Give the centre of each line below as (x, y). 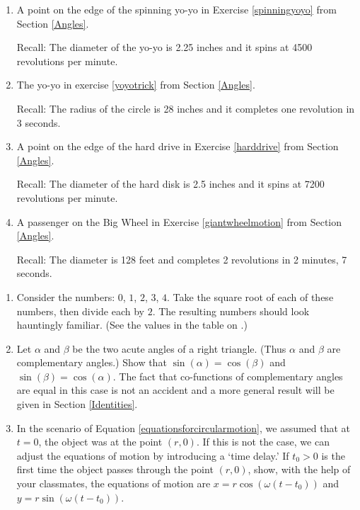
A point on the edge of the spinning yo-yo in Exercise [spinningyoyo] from (176, 9)
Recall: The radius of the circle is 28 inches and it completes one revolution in (186, 108)
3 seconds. (39, 122)
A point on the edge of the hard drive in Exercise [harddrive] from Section (178, 146)
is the (333, 455)
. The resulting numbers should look (231, 311)
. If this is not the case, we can (263, 442)
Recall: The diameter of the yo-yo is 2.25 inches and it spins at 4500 (164, 47)
